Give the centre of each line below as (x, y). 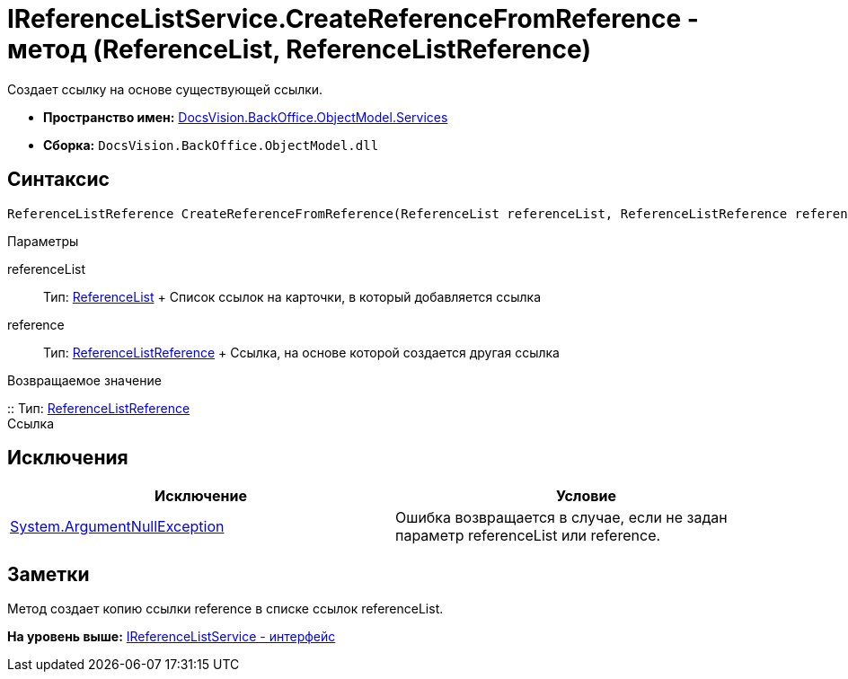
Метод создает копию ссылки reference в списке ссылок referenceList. (225, 609)
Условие (586, 496)
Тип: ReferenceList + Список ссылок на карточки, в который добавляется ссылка (292, 296)
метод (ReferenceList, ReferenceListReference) (300, 49)
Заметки (49, 574)
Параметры (43, 241)
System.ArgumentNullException (117, 527)
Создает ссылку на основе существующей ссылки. (165, 89)
